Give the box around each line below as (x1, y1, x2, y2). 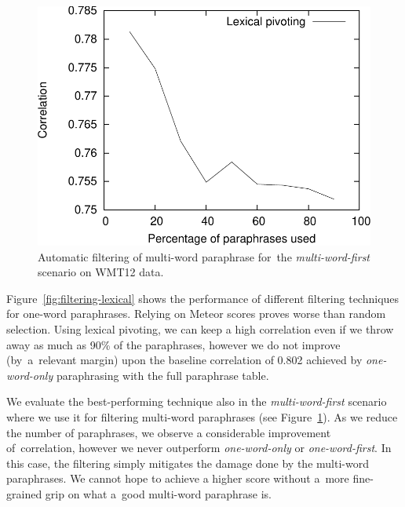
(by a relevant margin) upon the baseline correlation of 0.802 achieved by (6, 352, 363, 368)
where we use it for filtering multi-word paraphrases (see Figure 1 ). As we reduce (6, 409, 398, 425)
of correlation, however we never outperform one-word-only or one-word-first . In (6, 440, 392, 456)
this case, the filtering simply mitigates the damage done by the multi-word (6, 454, 369, 471)
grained (6, 486, 42, 502)
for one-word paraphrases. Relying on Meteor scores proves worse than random (6, 305, 386, 322)
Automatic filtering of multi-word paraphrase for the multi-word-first (38, 248, 370, 264)
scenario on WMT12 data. (38, 264, 164, 280)
